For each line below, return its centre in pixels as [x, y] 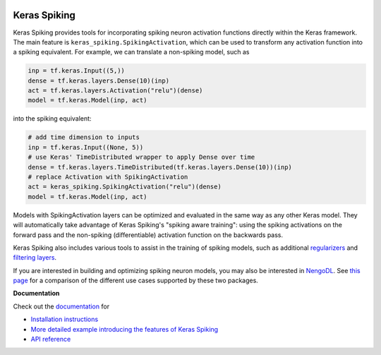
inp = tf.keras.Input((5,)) [76, 71]
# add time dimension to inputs [84, 137]
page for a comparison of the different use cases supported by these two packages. [136, 281]
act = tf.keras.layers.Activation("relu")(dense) [115, 91]
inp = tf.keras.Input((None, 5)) [86, 147]
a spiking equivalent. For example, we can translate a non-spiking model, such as [131, 52]
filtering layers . [35, 258]
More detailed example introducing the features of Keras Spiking [125, 329]
